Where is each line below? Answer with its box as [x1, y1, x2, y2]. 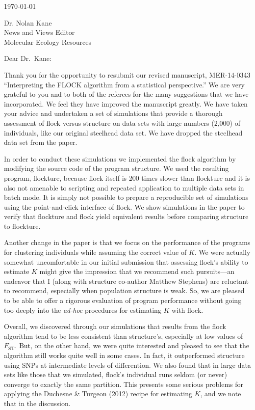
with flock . [172, 304, 204, 315]
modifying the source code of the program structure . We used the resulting [4, 163, 229, 173]
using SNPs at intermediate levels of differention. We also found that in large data [4, 359, 251, 370]
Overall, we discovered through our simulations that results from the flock [4, 321, 226, 331]
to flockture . [4, 220, 41, 231]
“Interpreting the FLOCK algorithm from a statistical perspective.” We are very [4, 79, 245, 89]
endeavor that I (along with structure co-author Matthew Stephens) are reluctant [4, 275, 249, 286]
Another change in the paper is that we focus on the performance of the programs [4, 237, 251, 247]
